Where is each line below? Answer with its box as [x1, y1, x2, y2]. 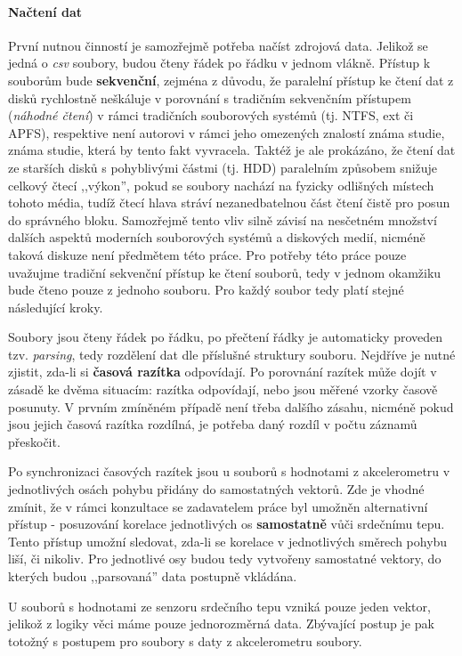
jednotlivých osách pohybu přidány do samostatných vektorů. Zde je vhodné [8, 480, 425, 498]
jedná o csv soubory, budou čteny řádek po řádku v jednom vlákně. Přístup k [8, 53, 431, 72]
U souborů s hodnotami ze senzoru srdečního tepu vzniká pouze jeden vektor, [8, 596, 431, 615]
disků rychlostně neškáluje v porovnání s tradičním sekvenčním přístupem [8, 88, 411, 107]
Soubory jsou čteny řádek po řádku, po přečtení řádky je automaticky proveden [8, 328, 443, 346]
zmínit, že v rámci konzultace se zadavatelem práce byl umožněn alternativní [8, 497, 428, 515]
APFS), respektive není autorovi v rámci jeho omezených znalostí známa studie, [8, 123, 445, 142]
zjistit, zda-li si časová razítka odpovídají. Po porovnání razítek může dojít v [8, 362, 437, 381]
